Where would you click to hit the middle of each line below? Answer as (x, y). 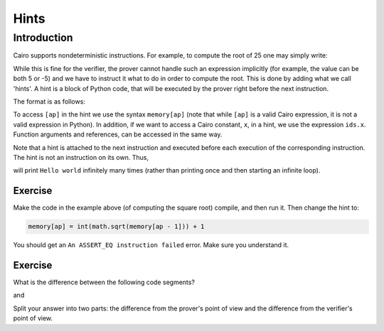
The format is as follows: (49, 101)
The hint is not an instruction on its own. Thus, (81, 157)
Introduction (43, 38)
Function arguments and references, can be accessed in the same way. (118, 134)
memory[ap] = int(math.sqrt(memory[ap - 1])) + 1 (116, 227)
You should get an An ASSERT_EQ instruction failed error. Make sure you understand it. (151, 245)
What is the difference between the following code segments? (104, 282)
